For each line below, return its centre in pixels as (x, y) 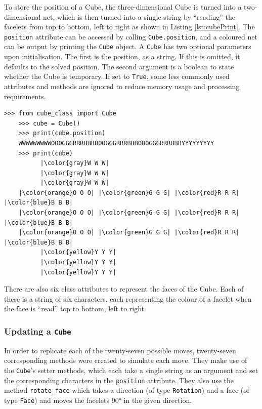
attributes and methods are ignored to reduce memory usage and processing (122, 86)
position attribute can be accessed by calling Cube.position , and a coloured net (131, 36)
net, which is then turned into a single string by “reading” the (139, 16)
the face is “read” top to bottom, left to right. (75, 309)
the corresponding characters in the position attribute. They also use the (119, 380)
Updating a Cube (38, 331)
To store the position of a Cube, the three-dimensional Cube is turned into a (123, 7)
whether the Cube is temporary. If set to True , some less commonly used (117, 76)
